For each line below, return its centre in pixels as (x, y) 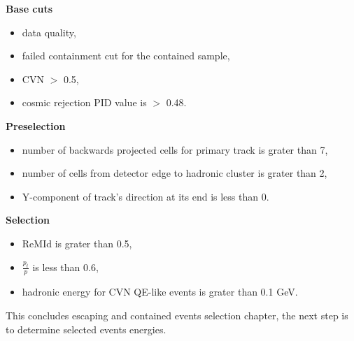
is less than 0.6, (65, 267)
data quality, (49, 32)
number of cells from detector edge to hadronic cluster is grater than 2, (175, 173)
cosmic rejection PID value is (84, 102)
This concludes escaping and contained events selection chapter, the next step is (177, 315)
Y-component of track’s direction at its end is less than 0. (146, 196)
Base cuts (29, 8)
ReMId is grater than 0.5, (77, 243)
